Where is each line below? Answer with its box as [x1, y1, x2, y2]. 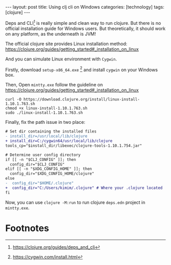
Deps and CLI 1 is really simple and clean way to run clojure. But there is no [5, 19, 161, 26]
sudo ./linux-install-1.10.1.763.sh [5, 110, 83, 115]
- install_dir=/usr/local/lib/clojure [5, 134, 88, 139]
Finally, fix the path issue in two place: [5, 119, 85, 125]
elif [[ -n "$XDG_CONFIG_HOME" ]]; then [5, 167, 93, 172]
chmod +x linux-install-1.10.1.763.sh [5, 106, 88, 111]
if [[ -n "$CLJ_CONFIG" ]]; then [5, 157, 76, 162]
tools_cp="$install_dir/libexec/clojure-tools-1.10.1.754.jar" [5, 143, 142, 148]
